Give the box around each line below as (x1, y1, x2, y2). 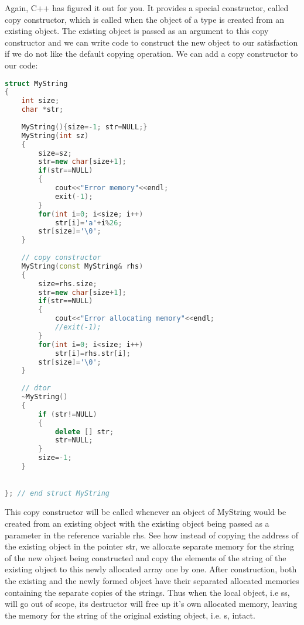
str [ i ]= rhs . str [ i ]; (54, 349, 131, 358)
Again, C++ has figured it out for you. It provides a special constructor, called (5, 2, 289, 13)
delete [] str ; (54, 427, 114, 436)
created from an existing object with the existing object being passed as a (5, 517, 269, 529)
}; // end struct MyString (5, 489, 110, 498)
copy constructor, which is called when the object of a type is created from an (5, 13, 285, 25)
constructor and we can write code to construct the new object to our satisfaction (5, 36, 298, 48)
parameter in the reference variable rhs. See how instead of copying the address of (5, 528, 299, 541)
